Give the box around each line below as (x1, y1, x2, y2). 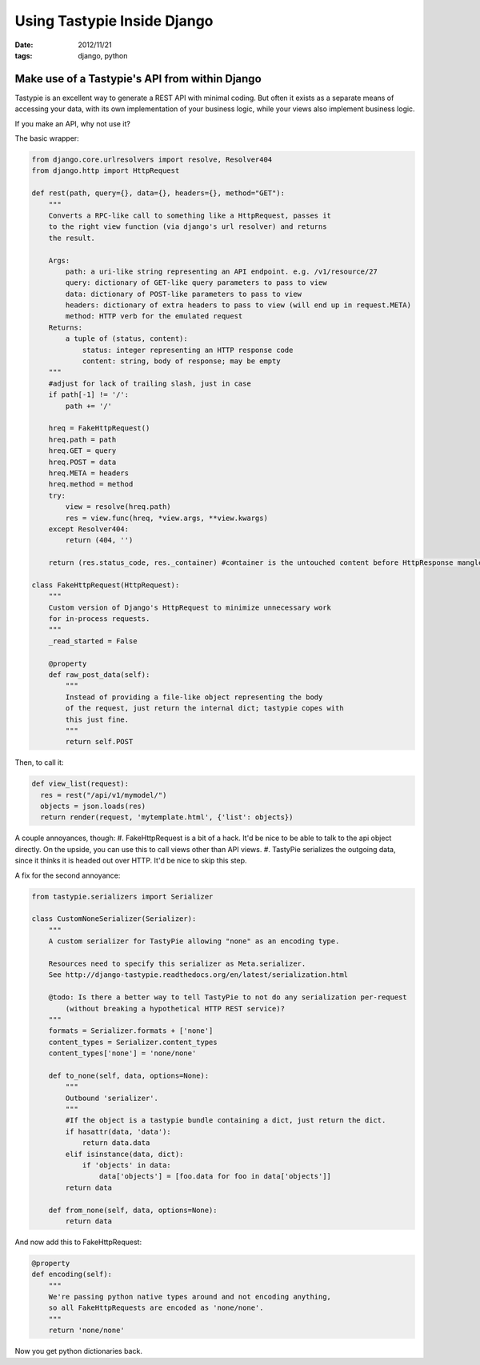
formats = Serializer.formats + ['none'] (48, 1027, 214, 1035)
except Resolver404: (48, 524, 130, 534)
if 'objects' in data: (82, 1160, 171, 1170)
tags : (14, 50, 33, 60)
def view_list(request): (31, 779, 130, 788)
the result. (48, 233, 96, 242)
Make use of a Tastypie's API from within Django (14, 72, 262, 86)
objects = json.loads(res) (40, 802, 146, 811)
